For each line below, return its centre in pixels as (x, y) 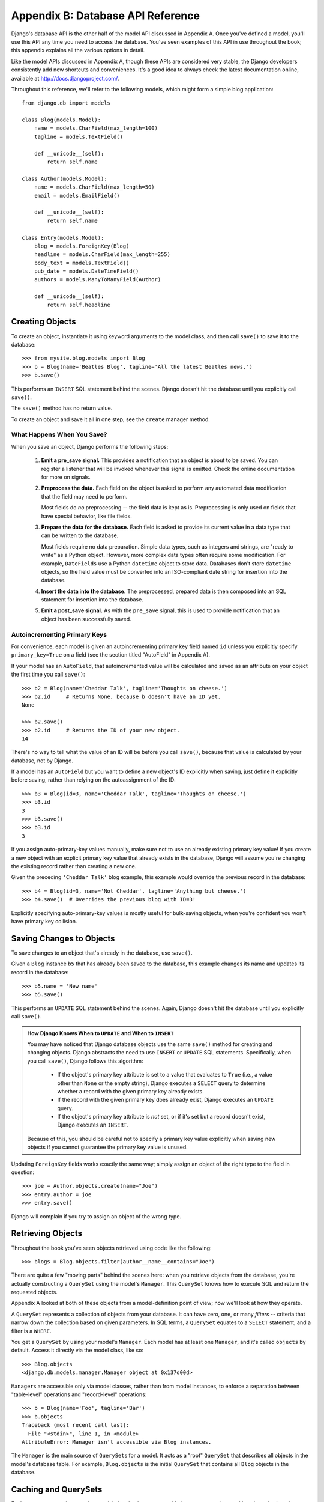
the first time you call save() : (48, 674)
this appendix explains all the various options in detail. (78, 50)
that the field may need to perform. (84, 496)
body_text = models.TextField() (82, 263)
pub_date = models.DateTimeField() (86, 271)
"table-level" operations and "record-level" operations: (79, 1394)
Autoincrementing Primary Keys (59, 634)
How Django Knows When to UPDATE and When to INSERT (100, 1033)
